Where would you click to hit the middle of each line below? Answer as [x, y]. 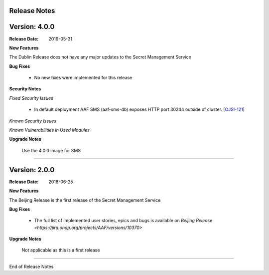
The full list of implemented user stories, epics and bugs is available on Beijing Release [123, 221]
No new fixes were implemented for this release [83, 78]
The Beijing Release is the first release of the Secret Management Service [85, 200]
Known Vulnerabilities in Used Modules [49, 130]
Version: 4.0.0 [32, 27]
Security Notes [25, 89]
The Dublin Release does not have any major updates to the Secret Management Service [100, 57]
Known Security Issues [33, 121]
